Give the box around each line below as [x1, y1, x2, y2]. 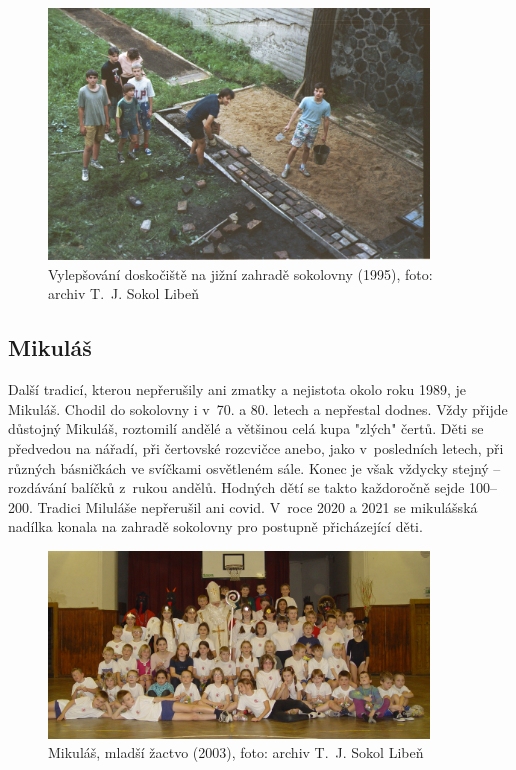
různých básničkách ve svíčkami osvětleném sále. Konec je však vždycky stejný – [8, 457, 501, 478]
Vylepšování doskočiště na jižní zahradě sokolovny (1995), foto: [48, 263, 433, 284]
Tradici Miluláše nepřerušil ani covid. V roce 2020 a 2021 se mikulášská [37, 496, 478, 517]
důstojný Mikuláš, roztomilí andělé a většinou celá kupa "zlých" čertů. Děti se [8, 418, 484, 439]
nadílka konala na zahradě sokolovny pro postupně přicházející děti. [8, 516, 423, 537]
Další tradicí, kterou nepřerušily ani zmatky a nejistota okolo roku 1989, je [8, 379, 466, 400]
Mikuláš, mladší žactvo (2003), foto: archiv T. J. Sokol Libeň [48, 742, 424, 763]
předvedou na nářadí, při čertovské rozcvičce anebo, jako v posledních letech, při [8, 438, 504, 459]
